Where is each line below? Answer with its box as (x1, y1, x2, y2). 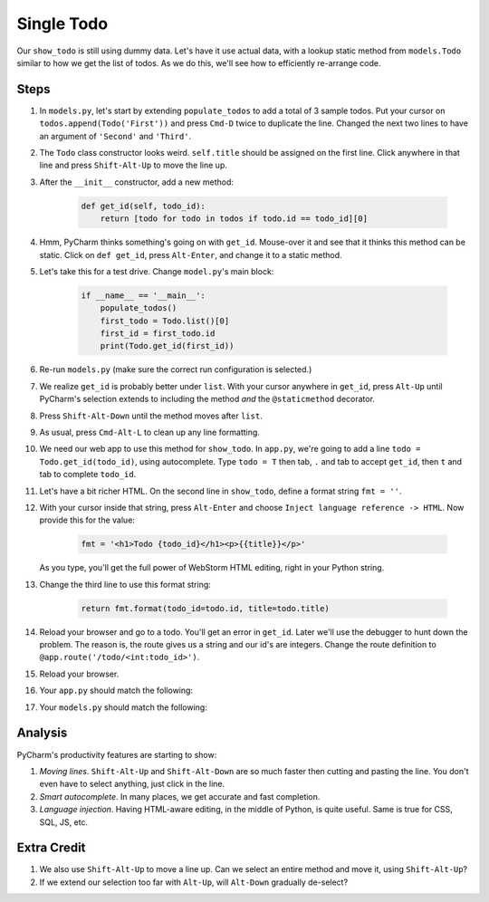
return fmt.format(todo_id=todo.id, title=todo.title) (81, 603, 330, 613)
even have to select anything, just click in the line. (39, 779, 225, 790)
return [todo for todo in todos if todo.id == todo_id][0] (100, 214, 369, 224)
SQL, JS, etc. (39, 816, 89, 828)
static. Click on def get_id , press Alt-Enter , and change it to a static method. (39, 249, 342, 260)
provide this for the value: (39, 514, 136, 525)
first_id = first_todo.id (100, 329, 216, 339)
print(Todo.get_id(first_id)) (100, 341, 235, 351)
